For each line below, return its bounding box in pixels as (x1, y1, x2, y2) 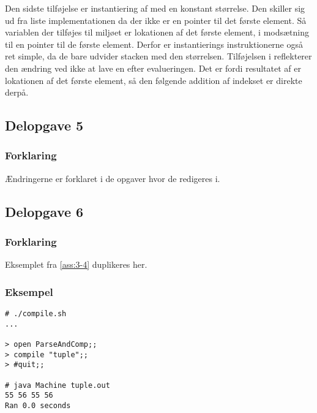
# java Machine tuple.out (5, 381, 110, 390)
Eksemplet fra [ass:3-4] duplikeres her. (5, 258, 147, 271)
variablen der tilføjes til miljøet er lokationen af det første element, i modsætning (5, 26, 310, 39)
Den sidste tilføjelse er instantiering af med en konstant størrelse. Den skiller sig (5, 2, 305, 14)
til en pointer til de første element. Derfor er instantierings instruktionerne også (5, 37, 304, 50)
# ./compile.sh (5, 309, 67, 319)
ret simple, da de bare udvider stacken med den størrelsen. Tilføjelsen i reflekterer (5, 50, 312, 63)
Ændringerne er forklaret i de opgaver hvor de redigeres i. (5, 172, 220, 184)
